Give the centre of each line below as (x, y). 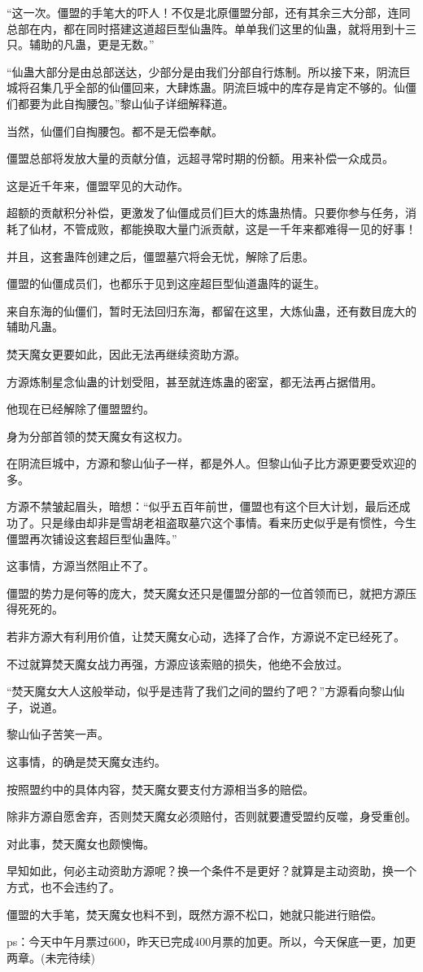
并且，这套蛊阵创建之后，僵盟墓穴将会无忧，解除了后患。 (160, 256)
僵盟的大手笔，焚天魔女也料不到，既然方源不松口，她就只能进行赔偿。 (194, 914)
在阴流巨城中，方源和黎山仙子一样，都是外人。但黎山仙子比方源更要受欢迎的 (211, 463)
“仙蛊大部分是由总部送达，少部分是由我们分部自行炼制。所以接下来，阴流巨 (209, 71)
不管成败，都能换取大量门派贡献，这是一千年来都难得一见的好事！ (240, 228)
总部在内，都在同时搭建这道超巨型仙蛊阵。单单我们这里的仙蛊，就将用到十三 (211, 28)
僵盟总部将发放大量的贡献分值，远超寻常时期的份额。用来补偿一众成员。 (200, 158)
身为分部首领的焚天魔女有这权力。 (98, 436)
